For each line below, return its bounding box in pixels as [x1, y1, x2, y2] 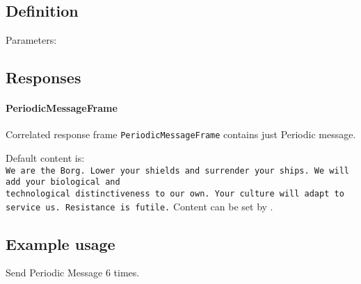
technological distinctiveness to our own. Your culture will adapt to [6, 188, 344, 199]
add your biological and [6, 177, 120, 187]
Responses [6, 67, 81, 88]
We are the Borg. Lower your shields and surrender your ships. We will [6, 165, 349, 176]
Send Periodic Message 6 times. [6, 265, 140, 280]
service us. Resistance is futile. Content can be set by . [6, 199, 273, 213]
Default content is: [6, 151, 85, 165]
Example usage [6, 233, 115, 254]
